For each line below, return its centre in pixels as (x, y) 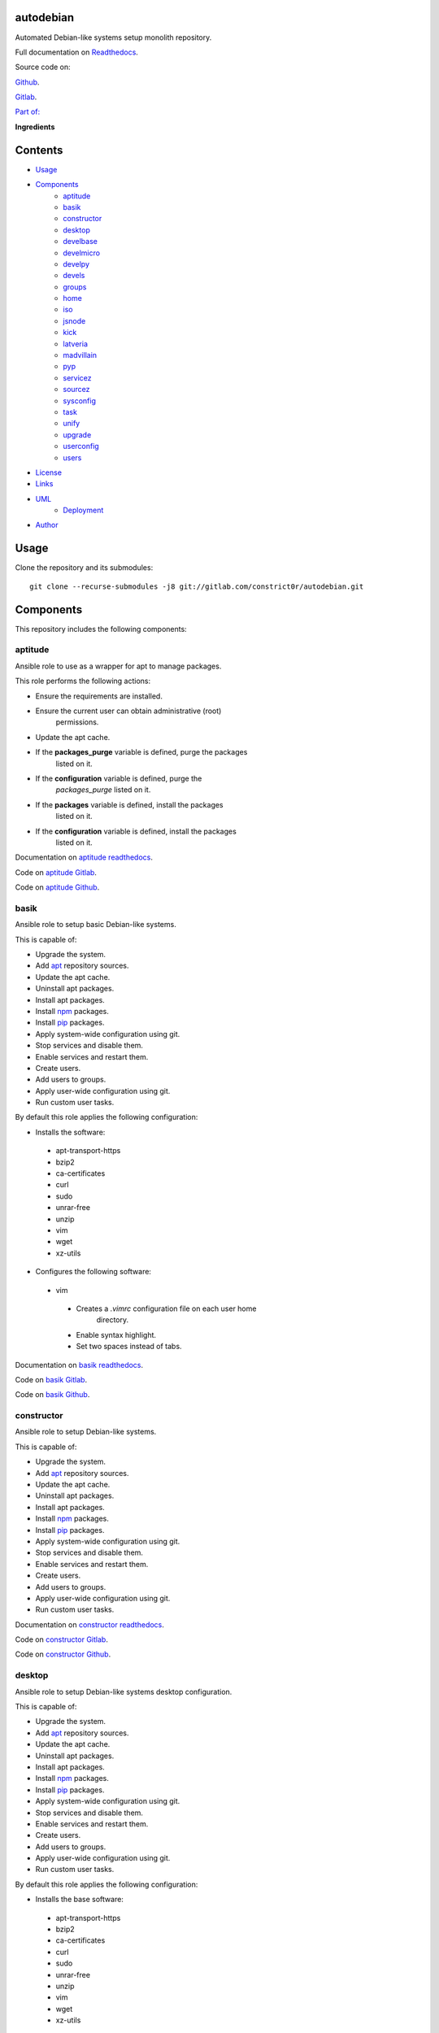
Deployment (83, 510)
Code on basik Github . (52, 1395)
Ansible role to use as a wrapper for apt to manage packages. (118, 666)
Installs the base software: (79, 1900)
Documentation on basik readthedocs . (79, 1365)
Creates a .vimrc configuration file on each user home (166, 1308)
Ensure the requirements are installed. (99, 696)
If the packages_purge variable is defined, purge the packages (141, 752)
